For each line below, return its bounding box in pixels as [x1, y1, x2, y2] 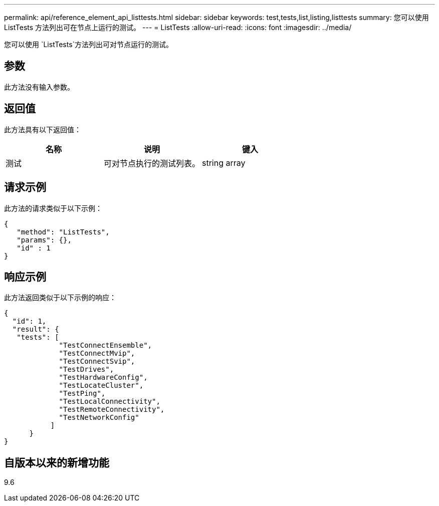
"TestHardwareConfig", [59, 373, 148, 382]
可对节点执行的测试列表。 [104, 158, 200, 168]
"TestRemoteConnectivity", [59, 405, 165, 414]
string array [202, 157, 246, 168]
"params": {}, [17, 235, 72, 244]
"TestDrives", [59, 365, 114, 374]
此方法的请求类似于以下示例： [4, 203, 102, 212]
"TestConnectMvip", [59, 349, 135, 358]
